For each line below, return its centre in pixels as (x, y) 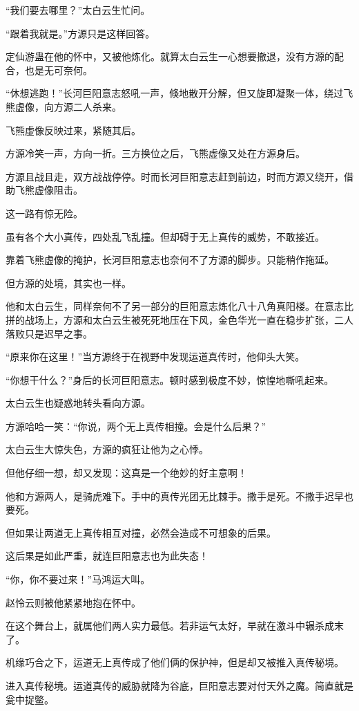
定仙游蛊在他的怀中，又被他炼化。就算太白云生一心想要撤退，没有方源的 (170, 56)
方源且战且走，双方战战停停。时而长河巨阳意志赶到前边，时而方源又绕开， (175, 176)
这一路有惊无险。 (44, 213)
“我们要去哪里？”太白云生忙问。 (78, 10)
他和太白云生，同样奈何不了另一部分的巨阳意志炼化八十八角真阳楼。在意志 (175, 306)
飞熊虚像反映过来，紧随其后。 (73, 130)
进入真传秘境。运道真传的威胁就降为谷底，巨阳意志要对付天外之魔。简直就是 (179, 685)
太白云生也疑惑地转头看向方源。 (78, 403)
